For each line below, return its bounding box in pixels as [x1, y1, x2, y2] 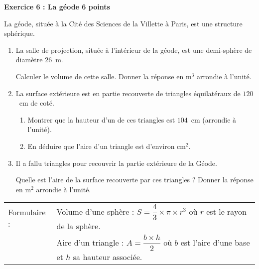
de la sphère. [56, 220, 101, 232]
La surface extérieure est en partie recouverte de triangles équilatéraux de [15, 88, 241, 98]
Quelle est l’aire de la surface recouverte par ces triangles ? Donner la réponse [15, 174, 254, 185]
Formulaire [8, 206, 46, 218]
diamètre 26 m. [15, 54, 63, 65]
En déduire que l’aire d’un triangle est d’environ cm [27, 140, 186, 151]
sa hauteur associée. [73, 251, 142, 263]
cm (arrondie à [191, 114, 237, 125]
